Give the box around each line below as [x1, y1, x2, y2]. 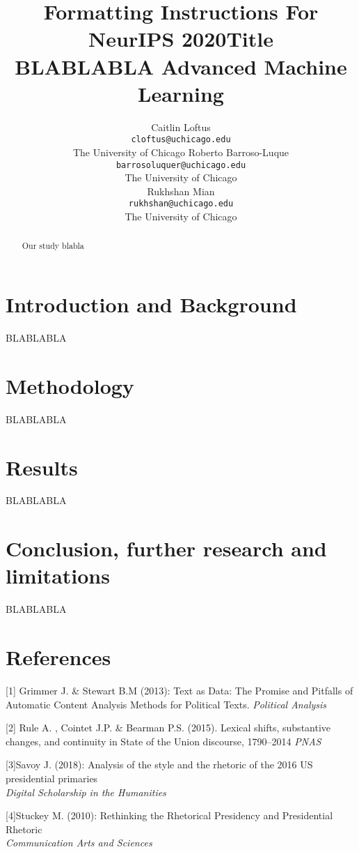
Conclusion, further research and [6, 534, 327, 563]
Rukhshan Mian [147, 183, 215, 198]
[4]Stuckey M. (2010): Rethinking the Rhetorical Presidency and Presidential [6, 808, 333, 823]
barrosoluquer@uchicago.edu [115, 160, 246, 170]
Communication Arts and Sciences [6, 835, 152, 850]
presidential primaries [6, 771, 98, 786]
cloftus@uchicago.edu [131, 135, 231, 145]
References [6, 643, 111, 671]
